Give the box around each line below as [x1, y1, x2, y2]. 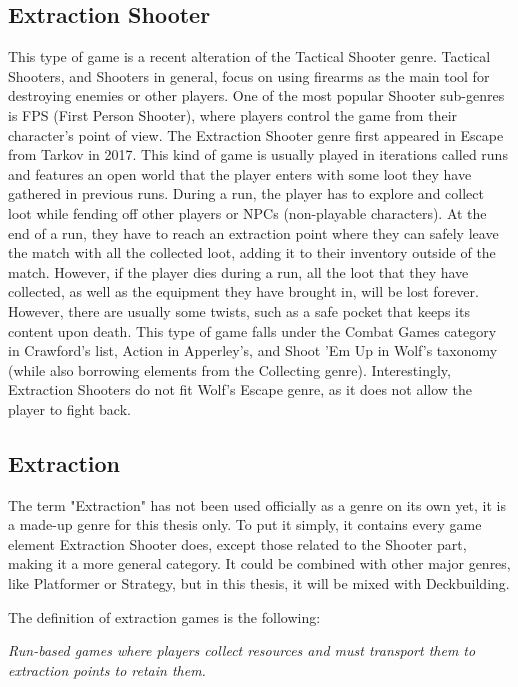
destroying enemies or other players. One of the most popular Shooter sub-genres [8, 85, 505, 106]
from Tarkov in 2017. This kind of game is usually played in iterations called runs [8, 144, 508, 165]
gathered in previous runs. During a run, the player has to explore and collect [8, 183, 484, 204]
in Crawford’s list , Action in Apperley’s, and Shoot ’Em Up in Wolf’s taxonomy [8, 340, 498, 361]
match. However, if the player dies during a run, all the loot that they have [8, 261, 469, 282]
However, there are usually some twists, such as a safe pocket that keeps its [8, 300, 470, 321]
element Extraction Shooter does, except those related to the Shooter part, [8, 533, 467, 554]
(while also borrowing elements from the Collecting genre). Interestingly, [8, 359, 451, 380]
